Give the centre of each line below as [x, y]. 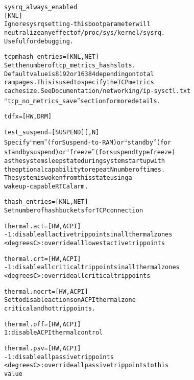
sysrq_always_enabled [41, 7]
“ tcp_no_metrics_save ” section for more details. [82, 100]
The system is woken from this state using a [68, 178]
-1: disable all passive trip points [59, 357]
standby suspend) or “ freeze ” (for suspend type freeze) [90, 151]
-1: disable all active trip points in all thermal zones [88, 235]
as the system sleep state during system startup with [85, 161]
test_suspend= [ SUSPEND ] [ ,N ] [52, 132]
